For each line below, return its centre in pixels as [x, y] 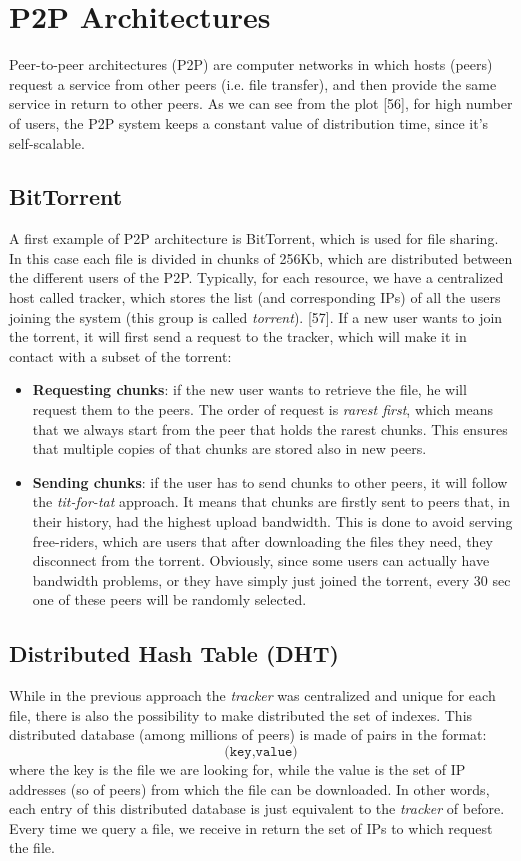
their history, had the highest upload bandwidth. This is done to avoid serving [272, 521]
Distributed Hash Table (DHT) [174, 653]
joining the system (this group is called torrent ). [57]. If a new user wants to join [256, 316]
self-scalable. [47, 142]
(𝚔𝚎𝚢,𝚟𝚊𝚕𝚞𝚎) [261, 751]
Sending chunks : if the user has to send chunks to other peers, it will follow [270, 481]
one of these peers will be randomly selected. [169, 599]
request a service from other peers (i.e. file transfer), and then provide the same [253, 83]
